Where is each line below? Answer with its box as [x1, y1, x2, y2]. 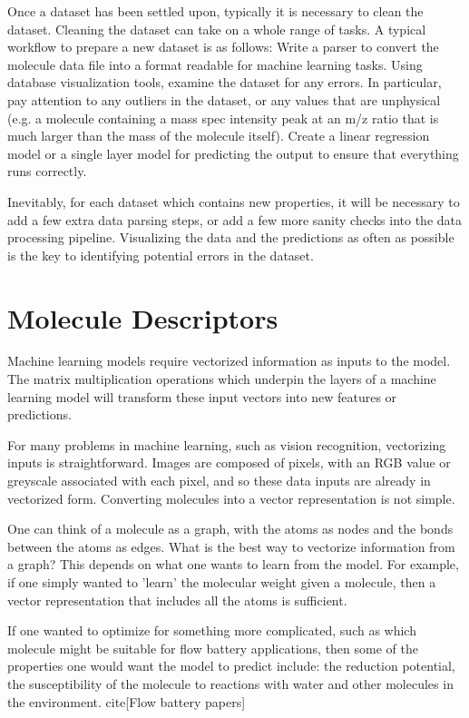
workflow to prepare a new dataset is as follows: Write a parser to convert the [7, 37, 439, 56]
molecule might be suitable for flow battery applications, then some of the [7, 638, 418, 657]
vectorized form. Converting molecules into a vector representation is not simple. [7, 488, 455, 507]
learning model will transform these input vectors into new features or [7, 387, 397, 406]
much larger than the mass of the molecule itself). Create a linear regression [7, 126, 430, 145]
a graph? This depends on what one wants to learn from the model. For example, [7, 555, 459, 574]
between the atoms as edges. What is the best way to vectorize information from [7, 536, 455, 556]
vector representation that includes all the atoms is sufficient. [7, 590, 347, 609]
